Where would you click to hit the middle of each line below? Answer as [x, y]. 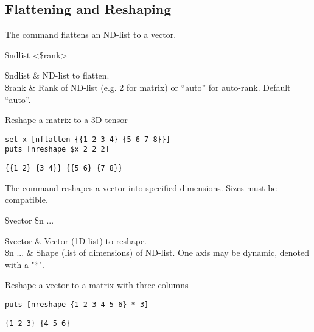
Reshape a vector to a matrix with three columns [97, 285]
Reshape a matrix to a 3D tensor [66, 120]
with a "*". [25, 264]
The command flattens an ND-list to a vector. [91, 34]
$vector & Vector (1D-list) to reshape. [76, 240]
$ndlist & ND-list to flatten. [57, 75]
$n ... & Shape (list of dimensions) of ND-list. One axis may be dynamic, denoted [157, 253]
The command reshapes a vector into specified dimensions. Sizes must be [141, 187]
